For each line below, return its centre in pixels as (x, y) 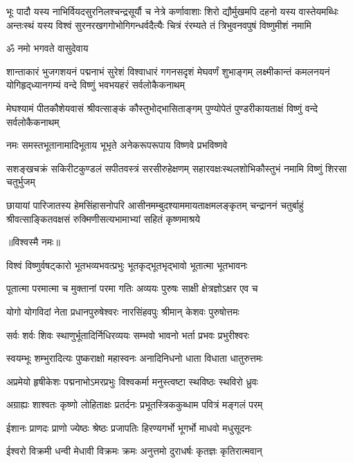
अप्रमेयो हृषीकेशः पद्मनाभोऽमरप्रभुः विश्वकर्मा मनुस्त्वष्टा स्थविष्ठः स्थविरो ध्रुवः (132, 381)
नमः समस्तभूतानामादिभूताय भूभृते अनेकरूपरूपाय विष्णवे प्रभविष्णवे (117, 145)
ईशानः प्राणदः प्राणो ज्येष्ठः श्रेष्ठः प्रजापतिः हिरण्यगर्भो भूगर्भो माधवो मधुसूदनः (129, 427)
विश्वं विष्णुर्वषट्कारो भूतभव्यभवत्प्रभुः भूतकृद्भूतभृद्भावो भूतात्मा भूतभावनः (127, 265)
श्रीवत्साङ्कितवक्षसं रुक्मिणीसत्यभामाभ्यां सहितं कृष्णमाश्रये (103, 218)
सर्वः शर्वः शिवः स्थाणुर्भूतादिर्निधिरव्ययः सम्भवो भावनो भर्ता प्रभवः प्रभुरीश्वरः (128, 335)
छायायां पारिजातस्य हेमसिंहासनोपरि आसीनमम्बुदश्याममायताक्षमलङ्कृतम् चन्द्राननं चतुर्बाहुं (155, 205)
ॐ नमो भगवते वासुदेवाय (47, 48)
